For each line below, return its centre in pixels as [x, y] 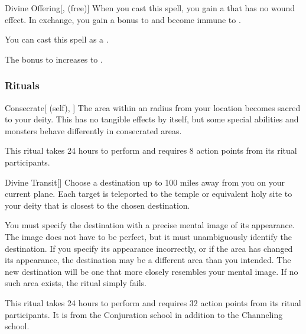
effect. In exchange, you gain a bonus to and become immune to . [123, 19]
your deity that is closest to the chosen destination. [97, 205]
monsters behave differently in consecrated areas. [93, 130]
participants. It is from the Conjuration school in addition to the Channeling [144, 314]
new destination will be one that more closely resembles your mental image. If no [152, 271]
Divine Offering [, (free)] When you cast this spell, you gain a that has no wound [150, 8]
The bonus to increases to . [54, 59]
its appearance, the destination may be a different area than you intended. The [148, 260]
